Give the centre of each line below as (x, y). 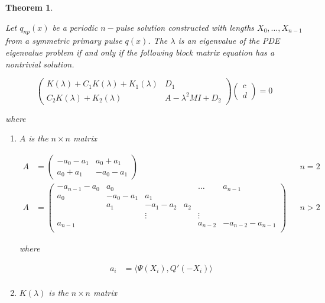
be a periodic (75, 27)
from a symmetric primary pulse (64, 41)
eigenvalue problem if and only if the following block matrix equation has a (140, 52)
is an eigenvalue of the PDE (229, 41)
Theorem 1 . (29, 7)
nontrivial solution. (40, 64)
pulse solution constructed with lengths (185, 27)
